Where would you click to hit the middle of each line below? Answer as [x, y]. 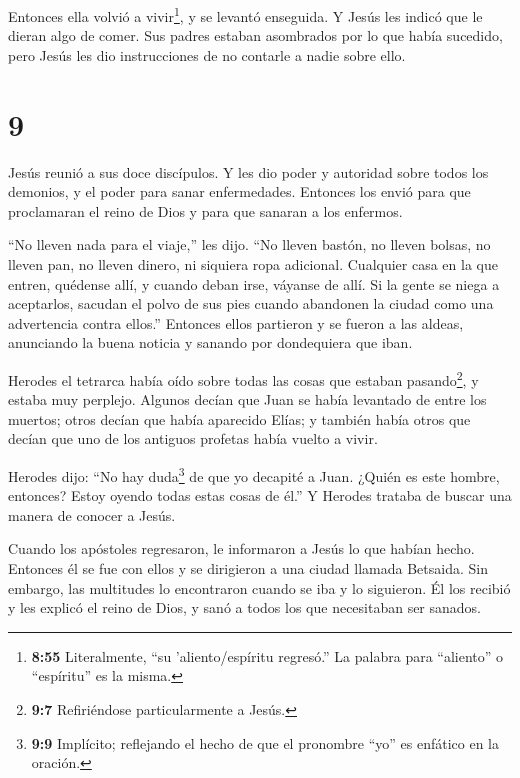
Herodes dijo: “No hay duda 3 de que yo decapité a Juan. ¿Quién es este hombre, [254, 474]
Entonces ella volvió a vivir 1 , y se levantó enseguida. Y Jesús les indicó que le [245, 14]
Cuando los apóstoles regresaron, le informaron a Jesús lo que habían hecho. [241, 548]
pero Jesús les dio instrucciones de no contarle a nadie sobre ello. [207, 54]
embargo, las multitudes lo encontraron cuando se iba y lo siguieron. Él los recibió [259, 587]
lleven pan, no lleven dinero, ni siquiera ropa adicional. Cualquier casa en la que [253, 263]
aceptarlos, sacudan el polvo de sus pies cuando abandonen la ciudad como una [251, 303]
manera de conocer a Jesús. [92, 514]
